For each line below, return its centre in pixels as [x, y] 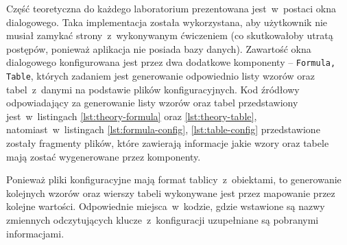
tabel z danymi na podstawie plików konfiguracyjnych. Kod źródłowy [153, 89]
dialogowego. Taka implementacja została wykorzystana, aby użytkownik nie [167, 22]
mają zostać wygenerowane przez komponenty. [104, 156]
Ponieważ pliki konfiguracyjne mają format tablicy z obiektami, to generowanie [174, 179]
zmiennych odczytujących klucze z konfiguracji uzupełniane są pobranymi [163, 220]
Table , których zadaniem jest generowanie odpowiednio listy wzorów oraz [160, 76]
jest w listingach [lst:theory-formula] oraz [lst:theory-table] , [132, 116]
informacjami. [35, 233]
